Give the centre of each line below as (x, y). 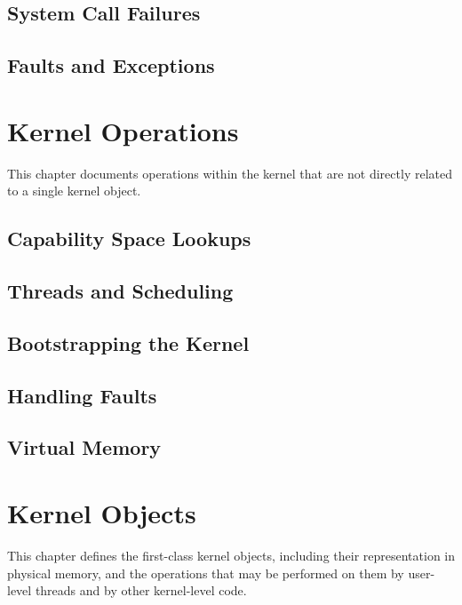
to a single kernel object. (74, 191)
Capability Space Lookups (129, 239)
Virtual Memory (84, 447)
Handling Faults (82, 395)
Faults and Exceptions (111, 65)
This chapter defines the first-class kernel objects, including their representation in (231, 555)
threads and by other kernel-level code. (141, 590)
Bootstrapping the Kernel (128, 342)
